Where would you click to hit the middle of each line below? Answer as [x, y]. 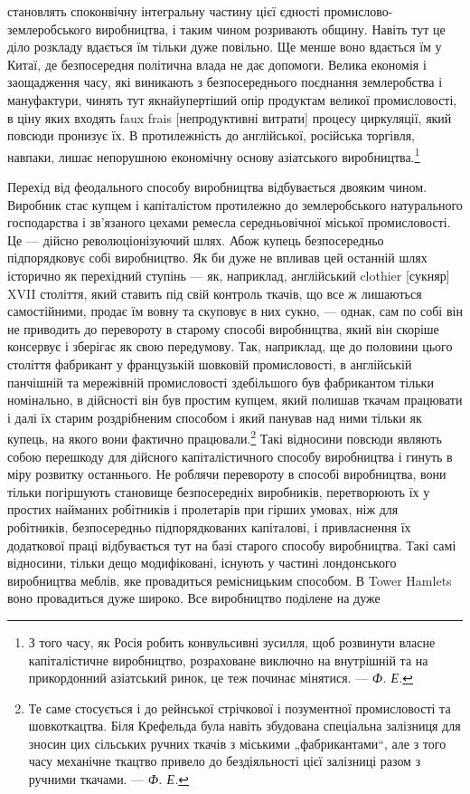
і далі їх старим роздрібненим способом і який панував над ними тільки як [215, 417]
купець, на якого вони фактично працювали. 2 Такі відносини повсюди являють [225, 437]
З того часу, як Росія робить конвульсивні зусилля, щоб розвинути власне [232, 641]
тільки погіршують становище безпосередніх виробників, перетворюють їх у [219, 491]
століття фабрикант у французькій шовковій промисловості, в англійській [210, 364]
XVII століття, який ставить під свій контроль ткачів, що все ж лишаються [215, 293]
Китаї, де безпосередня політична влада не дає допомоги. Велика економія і [217, 64]
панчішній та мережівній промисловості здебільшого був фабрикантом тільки [221, 382]
